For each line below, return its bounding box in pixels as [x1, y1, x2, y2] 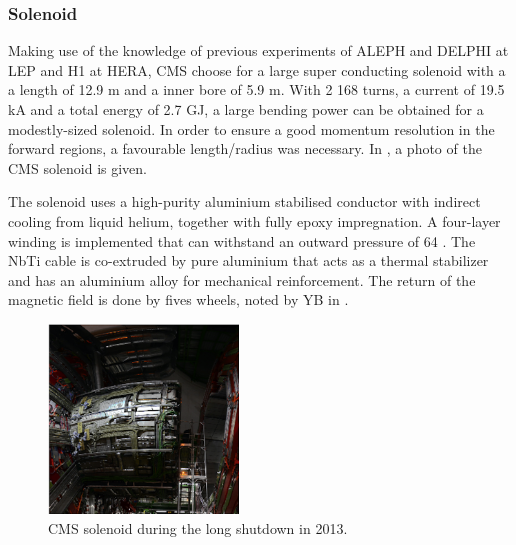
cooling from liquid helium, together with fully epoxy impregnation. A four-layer [8, 210, 501, 231]
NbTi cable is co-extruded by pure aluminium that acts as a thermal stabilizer [8, 250, 489, 271]
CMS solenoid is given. [8, 157, 147, 178]
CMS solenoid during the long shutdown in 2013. [48, 517, 348, 538]
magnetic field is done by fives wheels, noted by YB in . [8, 289, 349, 310]
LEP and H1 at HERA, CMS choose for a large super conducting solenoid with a [8, 59, 506, 80]
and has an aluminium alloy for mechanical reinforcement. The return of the [8, 269, 476, 290]
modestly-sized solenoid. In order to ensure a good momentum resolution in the [8, 118, 495, 139]
